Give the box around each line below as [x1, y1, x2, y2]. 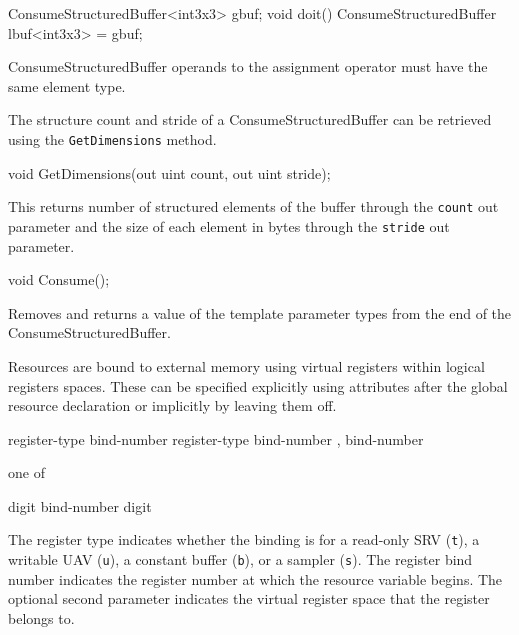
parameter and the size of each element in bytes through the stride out [8, 215, 450, 236]
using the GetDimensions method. [8, 128, 217, 149]
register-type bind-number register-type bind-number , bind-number [8, 428, 424, 449]
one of [8, 462, 45, 483]
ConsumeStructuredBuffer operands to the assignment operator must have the [8, 56, 488, 77]
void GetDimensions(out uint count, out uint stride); [8, 162, 331, 183]
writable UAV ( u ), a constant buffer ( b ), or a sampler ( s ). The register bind [8, 549, 473, 570]
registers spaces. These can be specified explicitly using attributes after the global [8, 375, 508, 396]
